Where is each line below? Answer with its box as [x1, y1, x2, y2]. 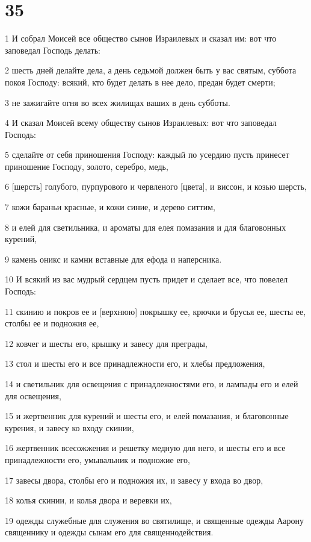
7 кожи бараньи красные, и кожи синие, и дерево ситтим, [5, 201, 215, 213]
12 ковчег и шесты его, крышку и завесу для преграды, [5, 337, 208, 349]
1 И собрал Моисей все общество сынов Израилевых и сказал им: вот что [5, 32, 277, 45]
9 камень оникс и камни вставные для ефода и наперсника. [5, 252, 222, 265]
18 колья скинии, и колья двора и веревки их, [5, 494, 172, 506]
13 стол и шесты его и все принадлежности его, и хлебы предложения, [5, 357, 265, 370]
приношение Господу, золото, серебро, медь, [5, 160, 168, 172]
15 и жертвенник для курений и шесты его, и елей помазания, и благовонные [5, 410, 289, 422]
